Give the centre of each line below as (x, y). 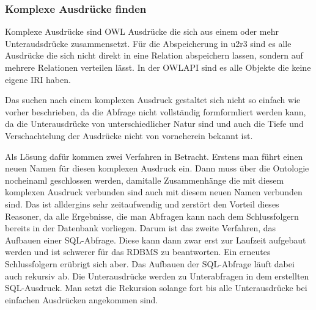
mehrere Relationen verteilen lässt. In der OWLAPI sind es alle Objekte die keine (158, 67)
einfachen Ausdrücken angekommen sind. (82, 299)
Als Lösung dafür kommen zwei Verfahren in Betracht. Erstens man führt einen (154, 156)
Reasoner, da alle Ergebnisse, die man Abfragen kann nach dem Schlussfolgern (152, 216)
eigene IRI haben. (38, 79)
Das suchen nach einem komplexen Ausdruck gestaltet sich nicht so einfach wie (153, 100)
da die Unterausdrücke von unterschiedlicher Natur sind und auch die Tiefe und (154, 124)
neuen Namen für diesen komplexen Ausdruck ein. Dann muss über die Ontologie (157, 168)
